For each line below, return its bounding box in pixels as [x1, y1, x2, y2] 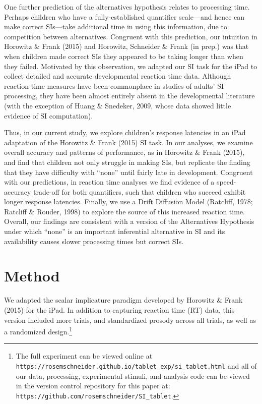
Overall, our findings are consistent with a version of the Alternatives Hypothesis [4, 216, 254, 226]
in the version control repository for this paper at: [16, 380, 170, 391]
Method [4, 265, 60, 286]
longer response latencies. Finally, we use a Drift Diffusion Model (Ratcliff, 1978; [4, 196, 253, 207]
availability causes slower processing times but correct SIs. [4, 236, 184, 246]
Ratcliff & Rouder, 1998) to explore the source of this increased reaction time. [4, 206, 245, 216]
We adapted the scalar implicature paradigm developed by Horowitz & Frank [4, 295, 243, 305]
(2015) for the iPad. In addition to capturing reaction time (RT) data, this [4, 304, 235, 315]
